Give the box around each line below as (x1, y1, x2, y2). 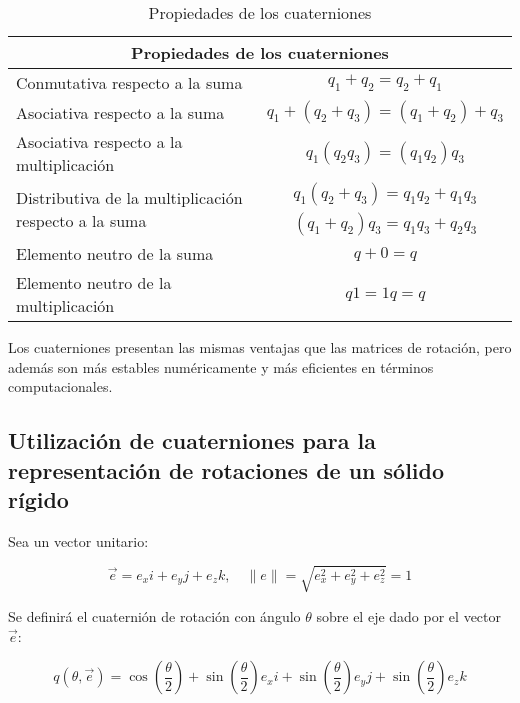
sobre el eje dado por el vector (316, 605, 501, 626)
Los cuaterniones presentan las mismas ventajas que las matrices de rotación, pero (8, 337, 512, 357)
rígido (8, 483, 69, 514)
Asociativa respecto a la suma (16, 100, 225, 124)
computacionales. (8, 376, 113, 397)
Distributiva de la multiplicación (16, 186, 243, 209)
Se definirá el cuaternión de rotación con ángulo (8, 605, 301, 626)
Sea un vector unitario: (8, 530, 149, 551)
